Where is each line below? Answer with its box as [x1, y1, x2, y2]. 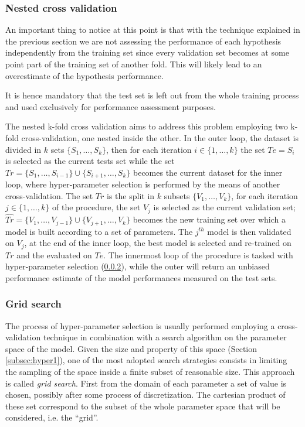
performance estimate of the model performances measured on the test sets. [5, 271, 277, 283]
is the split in [107, 189, 155, 201]
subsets [164, 189, 190, 201]
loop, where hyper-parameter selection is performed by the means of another [5, 178, 280, 190]
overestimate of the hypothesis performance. [5, 69, 164, 81]
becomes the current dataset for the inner [133, 166, 283, 178]
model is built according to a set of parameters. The [5, 225, 193, 237]
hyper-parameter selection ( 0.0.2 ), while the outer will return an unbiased [5, 260, 270, 272]
